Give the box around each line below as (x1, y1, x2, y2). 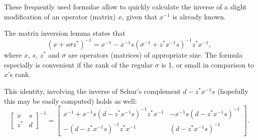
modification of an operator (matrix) (4, 11, 116, 21)
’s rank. (8, 69, 31, 79)
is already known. (172, 11, 226, 21)
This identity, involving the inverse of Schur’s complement (4, 86, 181, 96)
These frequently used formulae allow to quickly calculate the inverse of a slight (4, 1, 247, 11)
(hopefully (217, 86, 249, 96)
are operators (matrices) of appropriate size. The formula (68, 50, 243, 60)
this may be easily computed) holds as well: (4, 95, 137, 106)
